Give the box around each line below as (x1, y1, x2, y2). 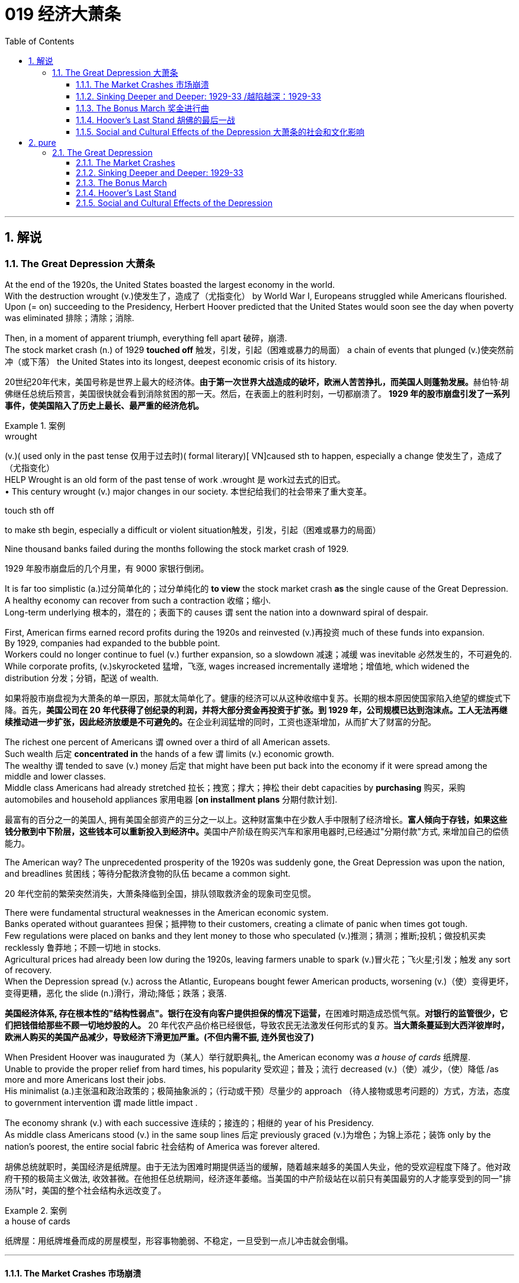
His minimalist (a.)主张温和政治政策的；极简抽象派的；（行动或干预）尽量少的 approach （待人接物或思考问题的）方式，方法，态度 (5, 1085, 510, 1096)
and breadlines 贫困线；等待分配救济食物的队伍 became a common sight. (5, 868, 291, 878)
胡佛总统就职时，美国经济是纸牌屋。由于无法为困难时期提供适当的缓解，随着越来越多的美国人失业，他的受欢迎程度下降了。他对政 (5, 1161, 511, 1172)
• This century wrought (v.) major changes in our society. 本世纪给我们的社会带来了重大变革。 (5, 486, 371, 496)
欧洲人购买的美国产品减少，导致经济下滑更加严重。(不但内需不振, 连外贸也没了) (5, 1031, 315, 1042)
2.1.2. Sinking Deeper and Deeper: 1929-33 (76, 167, 244, 178)
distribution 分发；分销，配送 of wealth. (5, 672, 159, 683)
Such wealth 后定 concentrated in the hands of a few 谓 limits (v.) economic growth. (5, 748, 334, 759)
